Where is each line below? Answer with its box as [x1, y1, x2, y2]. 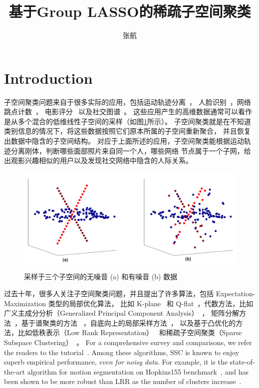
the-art [4, 366, 25, 377]
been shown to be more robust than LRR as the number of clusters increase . [4, 376, 242, 387]
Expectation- [216, 288, 256, 298]
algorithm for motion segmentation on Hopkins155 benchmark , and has [27, 366, 249, 377]
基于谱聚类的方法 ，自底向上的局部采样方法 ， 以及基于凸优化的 [21, 317, 236, 328]
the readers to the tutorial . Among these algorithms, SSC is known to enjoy [4, 347, 240, 357]
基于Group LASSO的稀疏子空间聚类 [8, 1, 251, 21]
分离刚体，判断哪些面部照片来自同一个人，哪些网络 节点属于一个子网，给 [10, 145, 251, 156]
